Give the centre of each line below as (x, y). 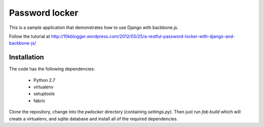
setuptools (44, 94)
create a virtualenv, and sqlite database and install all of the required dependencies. (93, 119)
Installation (26, 57)
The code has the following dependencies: (52, 69)
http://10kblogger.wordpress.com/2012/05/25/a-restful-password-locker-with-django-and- (143, 36)
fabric (40, 101)
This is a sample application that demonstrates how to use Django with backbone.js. (94, 27)
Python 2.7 (44, 80)
